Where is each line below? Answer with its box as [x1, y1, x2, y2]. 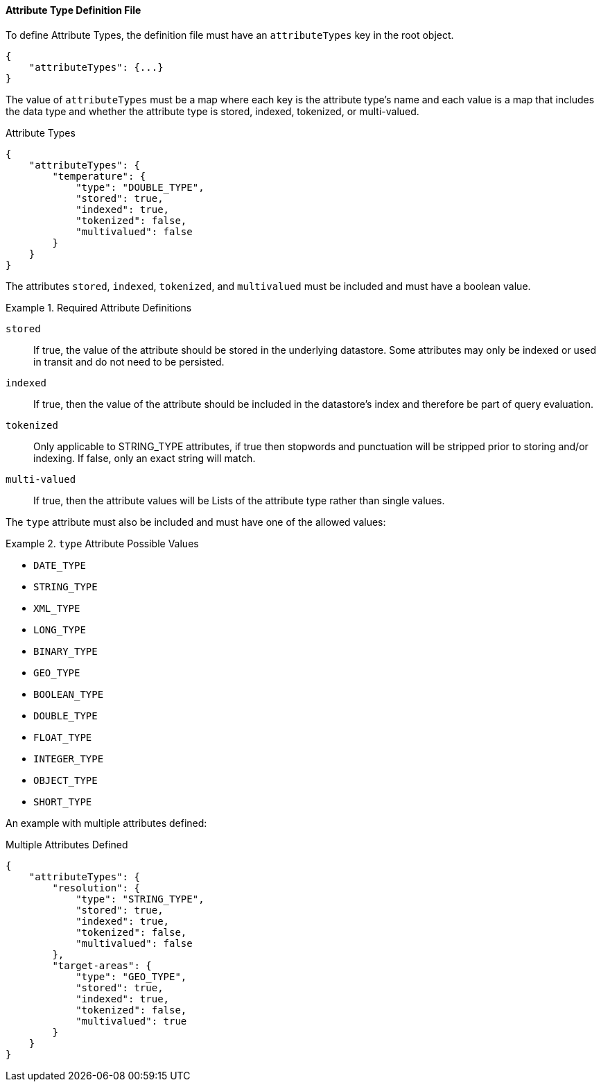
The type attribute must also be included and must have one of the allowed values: [6, 515, 386, 528]
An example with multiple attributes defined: [6, 816, 207, 829]
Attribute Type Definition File [6, 4, 141, 16]
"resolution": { [52, 882, 140, 893]
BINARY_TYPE [33, 645, 98, 657]
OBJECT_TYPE [33, 774, 98, 786]
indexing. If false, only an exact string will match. [33, 452, 256, 464]
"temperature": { [52, 170, 146, 182]
